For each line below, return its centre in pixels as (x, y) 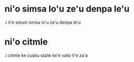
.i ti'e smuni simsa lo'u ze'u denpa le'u (43, 22)
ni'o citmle (26, 42)
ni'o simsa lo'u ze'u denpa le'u (67, 9)
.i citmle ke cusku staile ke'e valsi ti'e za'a (46, 55)
